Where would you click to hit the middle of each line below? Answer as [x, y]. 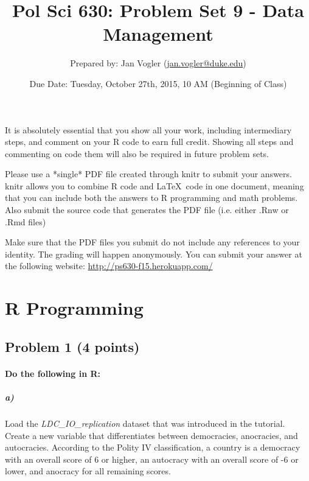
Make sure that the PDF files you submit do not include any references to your [152, 242]
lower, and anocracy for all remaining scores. [88, 471]
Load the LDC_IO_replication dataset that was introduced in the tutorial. [145, 423]
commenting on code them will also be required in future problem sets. [137, 153]
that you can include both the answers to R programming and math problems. [151, 198]
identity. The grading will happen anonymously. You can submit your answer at [154, 254]
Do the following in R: [53, 373]
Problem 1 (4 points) [72, 346]
